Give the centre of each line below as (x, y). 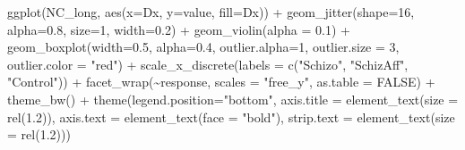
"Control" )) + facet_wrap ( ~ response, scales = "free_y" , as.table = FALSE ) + (221, 82)
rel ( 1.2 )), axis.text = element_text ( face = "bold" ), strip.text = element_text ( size (231, 117)
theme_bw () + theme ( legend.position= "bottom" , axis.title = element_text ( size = (233, 99)
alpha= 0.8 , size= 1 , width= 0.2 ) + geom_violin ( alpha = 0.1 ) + (179, 29)
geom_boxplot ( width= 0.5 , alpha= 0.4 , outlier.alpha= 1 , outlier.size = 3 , (203, 47)
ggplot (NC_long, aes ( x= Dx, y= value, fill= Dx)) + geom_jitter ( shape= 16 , (211, 12)
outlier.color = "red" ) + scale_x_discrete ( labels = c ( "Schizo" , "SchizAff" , (208, 64)
